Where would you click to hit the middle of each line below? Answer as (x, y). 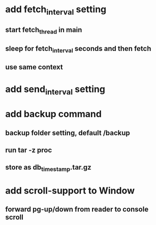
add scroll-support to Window (70, 191)
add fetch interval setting (56, 10)
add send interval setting (55, 90)
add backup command (53, 114)
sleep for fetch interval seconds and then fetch (78, 49)
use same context (34, 67)
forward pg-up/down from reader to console (77, 209)
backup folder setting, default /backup (68, 133)
